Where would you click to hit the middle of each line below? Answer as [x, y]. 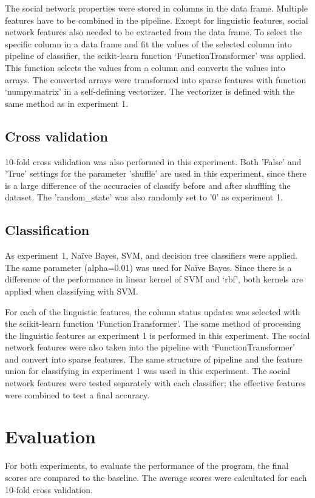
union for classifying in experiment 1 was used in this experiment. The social [147, 371]
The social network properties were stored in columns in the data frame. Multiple [157, 8]
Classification [47, 230]
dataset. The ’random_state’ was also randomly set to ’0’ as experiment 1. [144, 197]
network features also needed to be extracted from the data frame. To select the [154, 32]
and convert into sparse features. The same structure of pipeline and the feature [154, 359]
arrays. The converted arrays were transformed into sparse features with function [156, 79]
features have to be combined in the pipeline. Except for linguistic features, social [157, 20]
